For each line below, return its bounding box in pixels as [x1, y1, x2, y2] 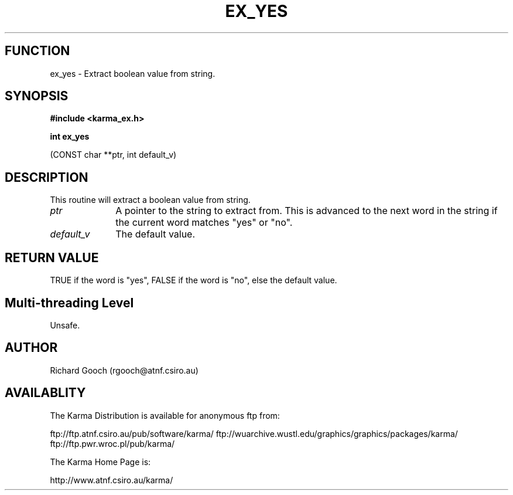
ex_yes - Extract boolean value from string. [50, 68, 216, 79]
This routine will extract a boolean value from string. [50, 195, 251, 205]
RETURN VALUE [5, 250, 99, 265]
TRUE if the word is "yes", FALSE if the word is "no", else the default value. [50, 275, 337, 286]
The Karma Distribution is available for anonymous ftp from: [50, 410, 280, 421]
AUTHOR [5, 340, 58, 355]
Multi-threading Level [5, 295, 134, 310]
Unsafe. [50, 320, 80, 330]
